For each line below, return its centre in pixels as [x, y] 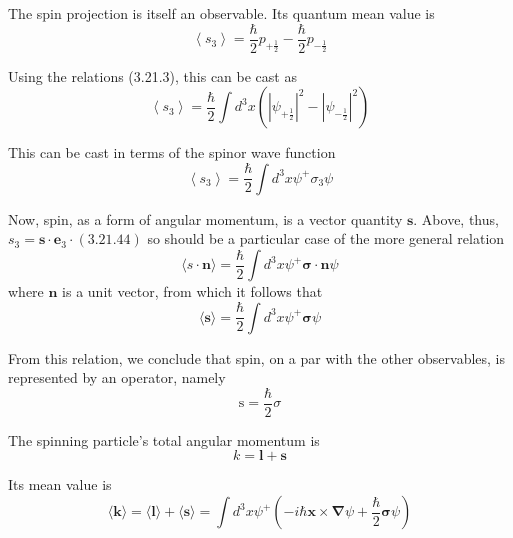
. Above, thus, [456, 218]
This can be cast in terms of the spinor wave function [172, 152]
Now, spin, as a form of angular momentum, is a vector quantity [205, 218]
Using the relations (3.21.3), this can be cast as [152, 75]
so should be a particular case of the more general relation [326, 238]
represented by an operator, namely [117, 377]
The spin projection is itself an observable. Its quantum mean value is [221, 13]
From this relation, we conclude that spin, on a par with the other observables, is [256, 357]
